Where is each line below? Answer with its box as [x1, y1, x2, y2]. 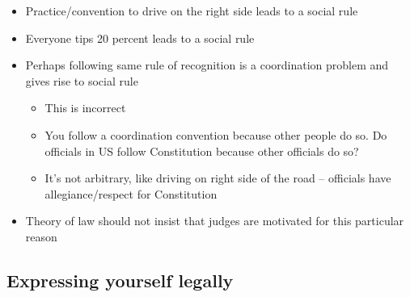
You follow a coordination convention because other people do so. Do [44, 126, 387, 143]
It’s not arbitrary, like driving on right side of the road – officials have [44, 169, 391, 186]
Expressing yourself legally [6, 267, 234, 292]
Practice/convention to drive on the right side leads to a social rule [25, 2, 358, 19]
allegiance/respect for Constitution [44, 185, 218, 202]
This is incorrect [44, 99, 126, 116]
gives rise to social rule [25, 72, 138, 89]
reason [25, 228, 57, 245]
